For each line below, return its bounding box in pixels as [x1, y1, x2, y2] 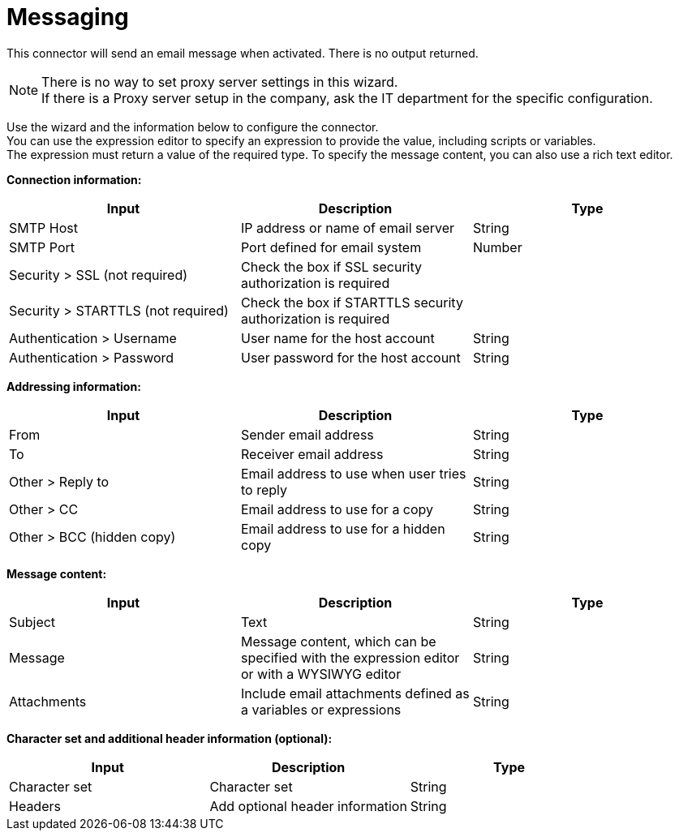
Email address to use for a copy [240, 500, 434, 517]
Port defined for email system [240, 238, 422, 255]
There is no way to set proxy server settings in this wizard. [41, 73, 398, 90]
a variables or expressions [240, 701, 402, 718]
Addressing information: [6, 379, 141, 393]
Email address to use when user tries [240, 465, 466, 482]
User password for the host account [240, 349, 461, 366]
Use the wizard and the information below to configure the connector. [6, 119, 379, 134]
